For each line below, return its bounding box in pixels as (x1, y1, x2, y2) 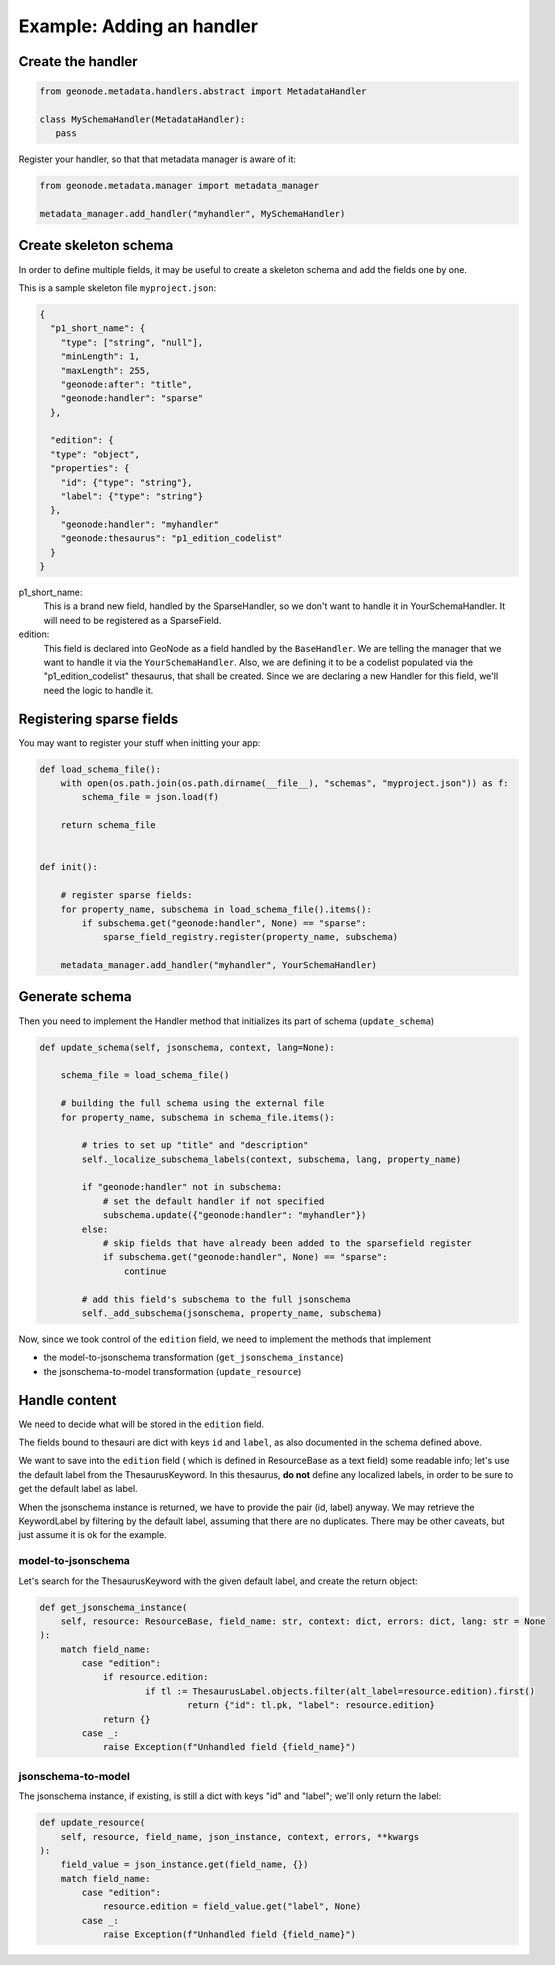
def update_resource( (39, 1817, 146, 1829)
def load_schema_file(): (39, 763, 162, 775)
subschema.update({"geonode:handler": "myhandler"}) (102, 1210, 367, 1221)
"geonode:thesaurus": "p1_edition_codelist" (60, 533, 283, 544)
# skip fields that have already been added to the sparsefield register (102, 1238, 472, 1249)
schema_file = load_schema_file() (60, 1070, 230, 1081)
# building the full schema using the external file (60, 1098, 325, 1109)
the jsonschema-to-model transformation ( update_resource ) (43, 1365, 302, 1377)
